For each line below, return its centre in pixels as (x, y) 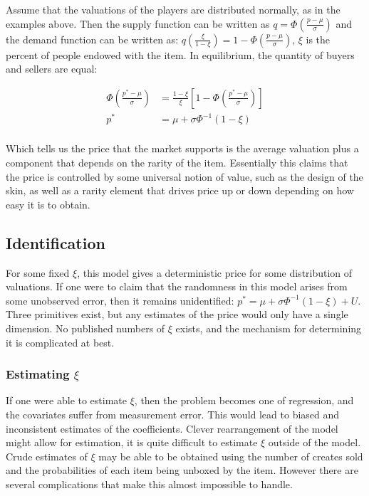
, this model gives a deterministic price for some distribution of (215, 272)
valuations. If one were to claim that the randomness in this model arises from (177, 286)
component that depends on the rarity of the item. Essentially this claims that (177, 162)
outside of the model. (315, 442)
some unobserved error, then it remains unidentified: (120, 300)
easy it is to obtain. (48, 204)
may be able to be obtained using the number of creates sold (231, 456)
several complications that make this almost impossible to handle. (149, 484)
